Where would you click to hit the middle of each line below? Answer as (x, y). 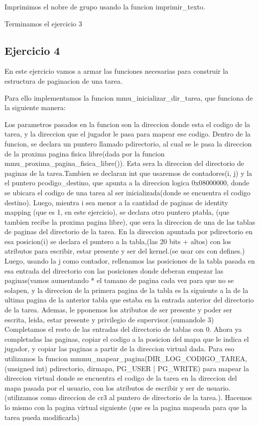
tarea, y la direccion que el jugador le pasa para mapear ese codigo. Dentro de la (128, 134)
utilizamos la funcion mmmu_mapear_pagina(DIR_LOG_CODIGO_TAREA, (126, 358)
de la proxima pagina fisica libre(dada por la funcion (85, 153)
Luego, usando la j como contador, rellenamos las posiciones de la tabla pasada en (130, 261)
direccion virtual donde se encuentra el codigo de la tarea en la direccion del (121, 378)
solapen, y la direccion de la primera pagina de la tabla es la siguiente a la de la (127, 290)
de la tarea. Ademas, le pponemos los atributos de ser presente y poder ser (118, 310)
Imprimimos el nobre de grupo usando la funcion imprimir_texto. (105, 6)
